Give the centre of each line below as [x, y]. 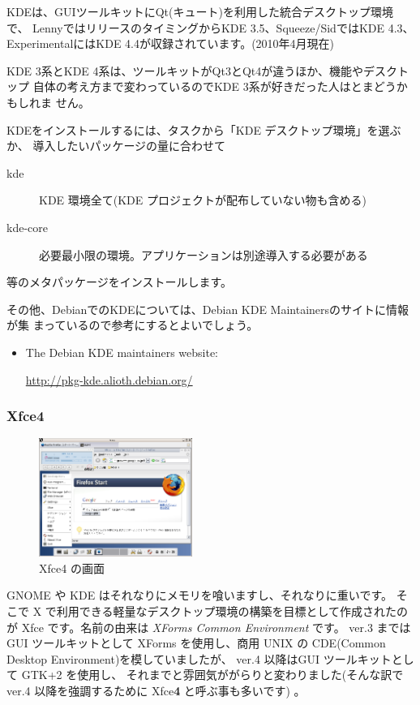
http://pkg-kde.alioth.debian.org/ [109, 379]
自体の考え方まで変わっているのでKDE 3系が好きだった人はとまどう [214, 86]
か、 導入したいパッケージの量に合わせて [116, 146]
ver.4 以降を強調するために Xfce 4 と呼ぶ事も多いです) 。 [156, 691]
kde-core [27, 227]
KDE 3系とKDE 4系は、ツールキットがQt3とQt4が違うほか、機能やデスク [202, 70]
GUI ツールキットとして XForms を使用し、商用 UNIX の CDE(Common [196, 643]
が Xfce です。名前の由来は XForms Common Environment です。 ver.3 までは [209, 627]
